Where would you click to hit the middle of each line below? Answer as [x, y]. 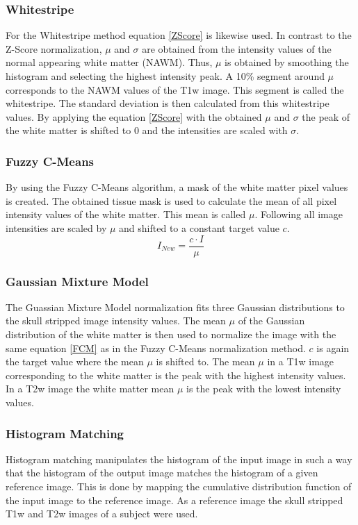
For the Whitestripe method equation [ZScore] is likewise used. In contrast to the [179, 35]
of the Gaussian [271, 320]
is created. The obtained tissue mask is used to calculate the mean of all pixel [171, 200]
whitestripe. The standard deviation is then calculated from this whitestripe [168, 103]
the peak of [326, 116]
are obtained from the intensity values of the [237, 48]
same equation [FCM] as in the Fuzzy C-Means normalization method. [156, 348]
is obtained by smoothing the [287, 62]
